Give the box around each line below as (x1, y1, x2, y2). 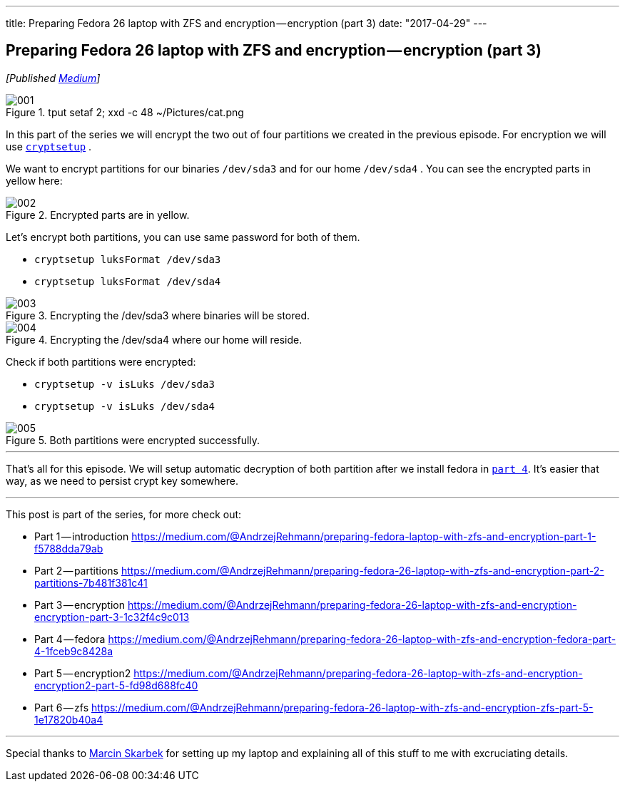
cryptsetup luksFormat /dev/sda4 (34, 275, 221, 287)
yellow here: (6, 174, 63, 187)
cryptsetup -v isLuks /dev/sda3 (34, 378, 215, 390)
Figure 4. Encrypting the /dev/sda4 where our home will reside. (6, 333, 303, 346)
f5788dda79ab (34, 542, 103, 555)
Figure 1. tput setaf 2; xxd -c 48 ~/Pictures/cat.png (6, 106, 244, 118)
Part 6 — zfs (34, 701, 89, 714)
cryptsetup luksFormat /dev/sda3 (34, 253, 221, 265)
